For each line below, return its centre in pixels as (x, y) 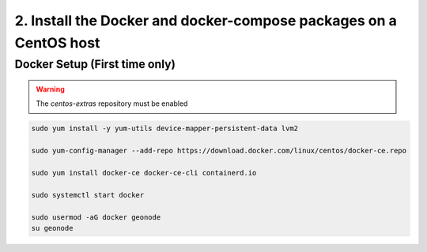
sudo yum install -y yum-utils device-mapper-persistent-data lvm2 (165, 129)
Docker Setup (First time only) (95, 64)
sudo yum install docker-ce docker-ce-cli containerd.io (144, 173)
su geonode (52, 228)
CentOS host (57, 43)
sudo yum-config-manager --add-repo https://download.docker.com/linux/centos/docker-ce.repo (219, 151)
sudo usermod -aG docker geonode (96, 217)
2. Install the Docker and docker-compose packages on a (206, 21)
